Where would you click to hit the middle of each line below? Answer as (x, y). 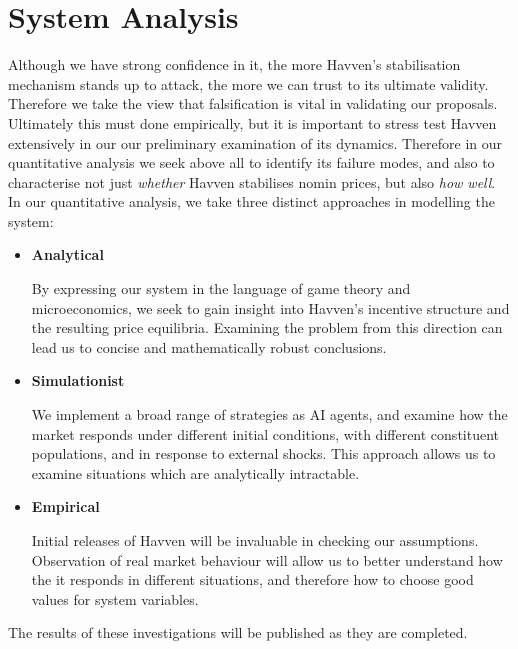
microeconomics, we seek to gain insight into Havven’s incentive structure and (270, 307)
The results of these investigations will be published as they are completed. (238, 632)
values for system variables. (115, 598)
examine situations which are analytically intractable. (195, 472)
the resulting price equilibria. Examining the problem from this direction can (267, 327)
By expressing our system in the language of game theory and (221, 288)
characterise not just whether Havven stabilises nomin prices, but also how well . (252, 181)
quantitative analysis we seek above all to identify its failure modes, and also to (251, 162)
